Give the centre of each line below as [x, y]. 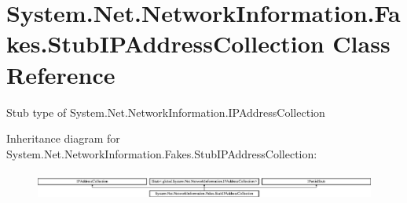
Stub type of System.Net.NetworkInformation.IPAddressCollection [166, 112]
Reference [61, 74]
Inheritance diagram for [63, 138]
